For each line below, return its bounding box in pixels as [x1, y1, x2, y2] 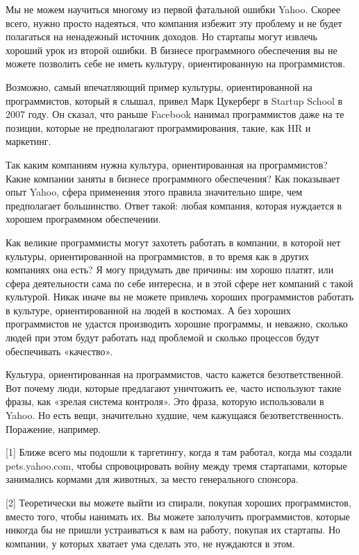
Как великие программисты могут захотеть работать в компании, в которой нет [6, 234, 341, 249]
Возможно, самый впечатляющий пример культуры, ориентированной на [6, 79, 312, 94]
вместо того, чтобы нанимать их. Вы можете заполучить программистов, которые [6, 509, 350, 523]
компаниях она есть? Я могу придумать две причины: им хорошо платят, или [6, 262, 334, 277]
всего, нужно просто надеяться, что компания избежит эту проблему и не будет [6, 15, 342, 30]
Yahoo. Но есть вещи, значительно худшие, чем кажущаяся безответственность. [6, 408, 344, 422]
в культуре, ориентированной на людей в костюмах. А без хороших [6, 302, 291, 317]
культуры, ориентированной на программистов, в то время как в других [6, 248, 310, 263]
